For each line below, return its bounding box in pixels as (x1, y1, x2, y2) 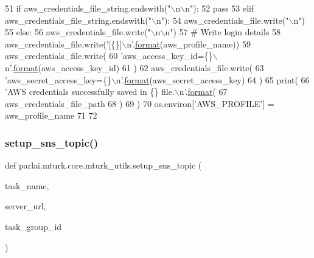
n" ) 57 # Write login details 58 (165, 26, 281, 38)
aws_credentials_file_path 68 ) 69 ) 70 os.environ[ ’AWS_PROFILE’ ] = (5, 97, 274, 110)
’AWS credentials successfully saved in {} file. (5, 85, 175, 98)
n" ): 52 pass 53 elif (185, 2, 254, 14)
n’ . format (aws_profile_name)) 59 (127, 37, 251, 50)
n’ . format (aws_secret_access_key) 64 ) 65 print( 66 (116, 73, 310, 86)
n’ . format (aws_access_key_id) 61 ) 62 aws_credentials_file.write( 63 (5, 61, 264, 74)
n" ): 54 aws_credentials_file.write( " (156, 13, 289, 26)
